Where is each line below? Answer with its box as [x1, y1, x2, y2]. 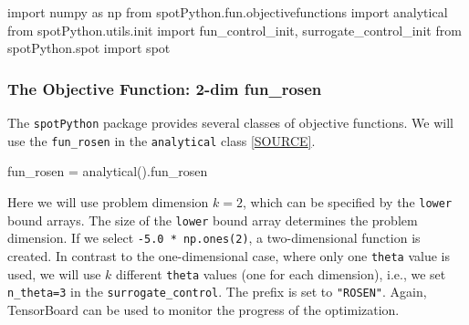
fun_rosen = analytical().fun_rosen [7, 162, 208, 181]
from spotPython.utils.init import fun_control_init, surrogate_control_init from [7, 20, 462, 39]
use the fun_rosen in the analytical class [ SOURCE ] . [7, 131, 316, 150]
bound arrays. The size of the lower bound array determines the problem [7, 210, 418, 229]
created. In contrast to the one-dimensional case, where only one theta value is [7, 246, 450, 265]
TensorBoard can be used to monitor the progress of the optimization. [7, 299, 400, 319]
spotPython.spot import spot [7, 38, 171, 58]
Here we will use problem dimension [7, 192, 209, 211]
